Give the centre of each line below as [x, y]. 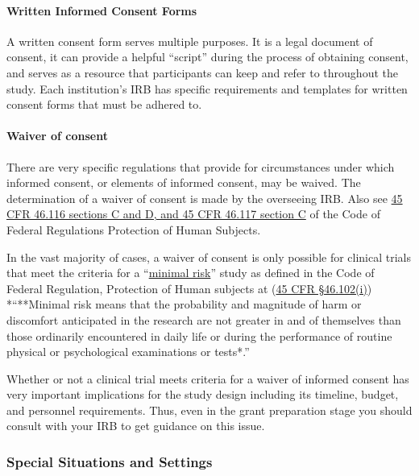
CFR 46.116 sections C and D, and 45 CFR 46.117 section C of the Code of [193, 214]
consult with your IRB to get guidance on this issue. [136, 426]
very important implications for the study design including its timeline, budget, [203, 394]
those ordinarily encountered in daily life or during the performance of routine [199, 335]
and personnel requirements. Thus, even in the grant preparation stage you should [209, 410]
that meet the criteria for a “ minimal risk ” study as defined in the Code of [191, 273]
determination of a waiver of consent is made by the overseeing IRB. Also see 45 [205, 198]
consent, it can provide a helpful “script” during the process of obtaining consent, [207, 57]
